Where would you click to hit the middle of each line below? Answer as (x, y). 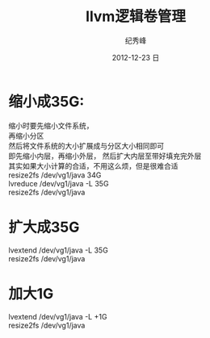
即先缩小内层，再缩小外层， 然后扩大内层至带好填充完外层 (105, 156)
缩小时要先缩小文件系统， (51, 125)
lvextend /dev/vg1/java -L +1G (58, 316)
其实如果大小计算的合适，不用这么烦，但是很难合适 (93, 165)
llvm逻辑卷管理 (136, 17)
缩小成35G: (46, 101)
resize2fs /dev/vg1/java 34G (55, 175)
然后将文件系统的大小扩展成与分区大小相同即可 (86, 145)
